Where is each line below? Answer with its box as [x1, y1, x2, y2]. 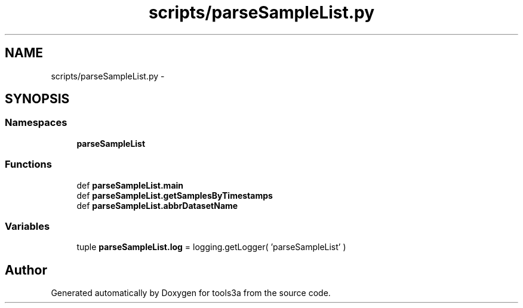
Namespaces [5, 116, 67, 129]
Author [5, 262, 47, 278]
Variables [5, 220, 50, 232]
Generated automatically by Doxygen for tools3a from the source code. [51, 288, 331, 298]
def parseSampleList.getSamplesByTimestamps [76, 190, 273, 201]
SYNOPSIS [5, 91, 70, 107]
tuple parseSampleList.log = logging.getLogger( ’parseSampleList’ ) [76, 242, 346, 252]
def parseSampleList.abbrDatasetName [76, 200, 238, 211]
